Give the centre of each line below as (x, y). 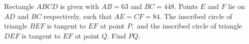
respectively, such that (78, 16)
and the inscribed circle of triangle (189, 26)
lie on (236, 6)
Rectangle (19, 6)
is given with (80, 6)
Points (188, 6)
